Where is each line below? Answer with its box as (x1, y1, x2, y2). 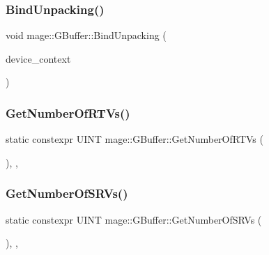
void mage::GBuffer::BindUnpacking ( (6, 28, 167, 42)
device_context (6, 51, 71, 65)
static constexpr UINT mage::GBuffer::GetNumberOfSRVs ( (6, 212, 262, 226)
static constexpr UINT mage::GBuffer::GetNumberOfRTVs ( (6, 132, 263, 146)
